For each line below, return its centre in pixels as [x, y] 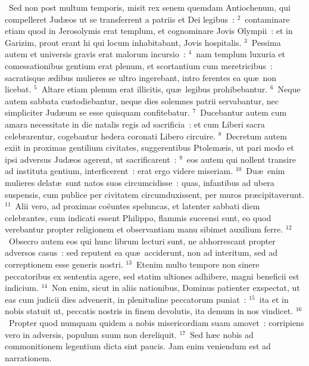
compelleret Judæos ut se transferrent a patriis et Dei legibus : [120, 19]
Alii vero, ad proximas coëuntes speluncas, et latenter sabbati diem [138, 206]
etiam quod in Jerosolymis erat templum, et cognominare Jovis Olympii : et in [149, 31]
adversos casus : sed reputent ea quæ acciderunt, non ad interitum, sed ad [141, 252]
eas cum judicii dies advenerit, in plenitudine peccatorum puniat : [126, 299]
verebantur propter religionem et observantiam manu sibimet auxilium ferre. [144, 229]
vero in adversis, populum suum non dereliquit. [91, 334]
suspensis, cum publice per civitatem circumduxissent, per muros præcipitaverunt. [154, 194]
